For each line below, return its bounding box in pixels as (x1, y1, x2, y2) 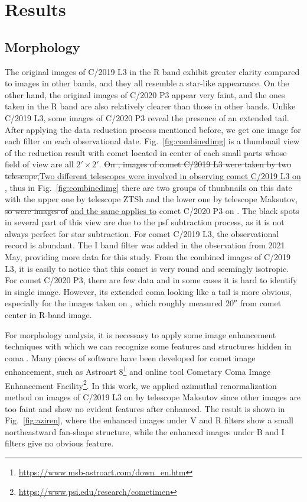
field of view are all (5, 158, 74, 170)
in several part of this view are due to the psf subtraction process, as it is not (5, 216, 285, 228)
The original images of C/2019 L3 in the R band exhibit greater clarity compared (5, 65, 300, 77)
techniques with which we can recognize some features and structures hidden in (5, 340, 292, 352)
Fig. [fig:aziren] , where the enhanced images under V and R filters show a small (5, 414, 293, 426)
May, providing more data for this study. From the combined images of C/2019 (5, 251, 290, 263)
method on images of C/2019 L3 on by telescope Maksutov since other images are (5, 390, 301, 403)
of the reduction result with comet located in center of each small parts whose (5, 146, 287, 158)
